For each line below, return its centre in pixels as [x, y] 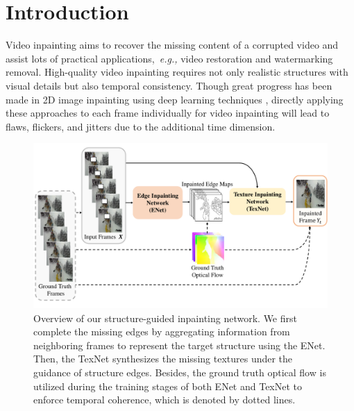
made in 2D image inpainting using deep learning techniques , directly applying [175, 99]
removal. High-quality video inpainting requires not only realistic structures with [177, 72]
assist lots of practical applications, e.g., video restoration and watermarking [169, 58]
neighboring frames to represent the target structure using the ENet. [179, 345]
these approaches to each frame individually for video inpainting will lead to [168, 113]
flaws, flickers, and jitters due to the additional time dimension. [141, 126]
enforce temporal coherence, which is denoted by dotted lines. [165, 400]
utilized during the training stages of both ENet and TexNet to [168, 386]
